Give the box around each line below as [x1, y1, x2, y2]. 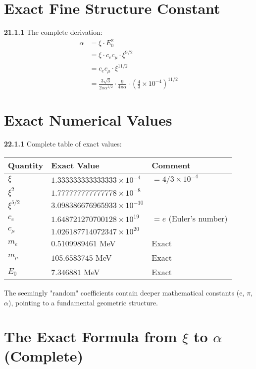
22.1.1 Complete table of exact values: [4, 139, 122, 149]
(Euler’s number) [168, 212, 228, 224]
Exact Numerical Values [4, 110, 172, 130]
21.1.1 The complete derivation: [4, 27, 102, 37]
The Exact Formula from [4, 326, 177, 347]
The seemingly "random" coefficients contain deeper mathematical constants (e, [4, 287, 245, 297]
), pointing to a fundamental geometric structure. [8, 297, 158, 307]
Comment [152, 159, 191, 171]
